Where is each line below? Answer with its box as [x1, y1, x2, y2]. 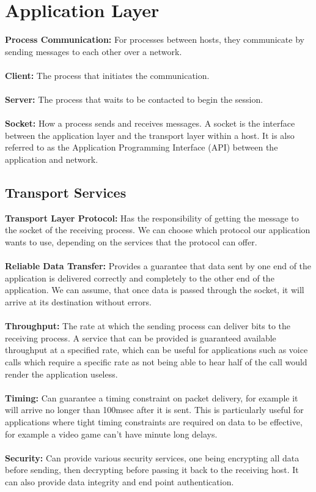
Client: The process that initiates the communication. [5, 69, 210, 81]
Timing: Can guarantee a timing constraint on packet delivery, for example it [5, 391, 298, 404]
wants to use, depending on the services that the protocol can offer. [5, 236, 257, 248]
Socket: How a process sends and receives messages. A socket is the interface [5, 117, 295, 130]
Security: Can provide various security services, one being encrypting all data [5, 451, 299, 464]
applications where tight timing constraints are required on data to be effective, [5, 415, 303, 428]
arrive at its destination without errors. [5, 296, 152, 308]
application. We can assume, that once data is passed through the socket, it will [5, 283, 304, 296]
